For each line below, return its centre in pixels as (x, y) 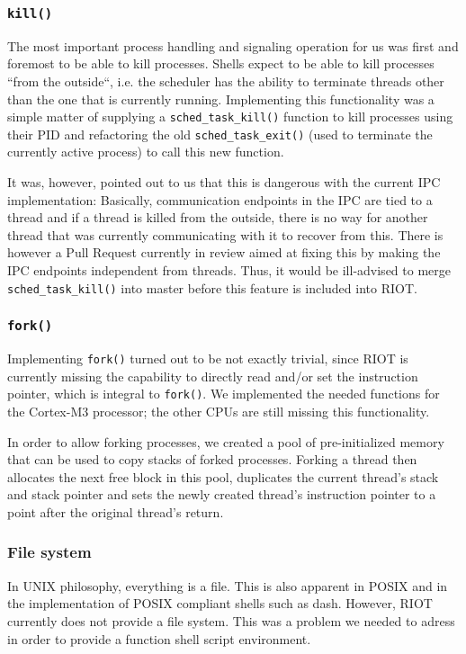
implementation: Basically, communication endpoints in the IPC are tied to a (220, 199)
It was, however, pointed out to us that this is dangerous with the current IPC (224, 182)
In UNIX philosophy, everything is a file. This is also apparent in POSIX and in (228, 585)
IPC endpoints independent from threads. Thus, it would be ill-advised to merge (229, 270)
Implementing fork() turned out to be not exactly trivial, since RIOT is (208, 358)
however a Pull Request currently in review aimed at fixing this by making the (224, 252)
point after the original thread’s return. (116, 511)
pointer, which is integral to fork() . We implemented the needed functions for (224, 394)
